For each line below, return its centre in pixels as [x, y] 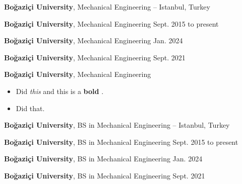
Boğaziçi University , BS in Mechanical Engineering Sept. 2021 [105, 175]
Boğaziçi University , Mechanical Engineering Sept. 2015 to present [111, 23]
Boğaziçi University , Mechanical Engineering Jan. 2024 [94, 40]
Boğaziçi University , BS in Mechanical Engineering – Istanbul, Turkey [117, 125]
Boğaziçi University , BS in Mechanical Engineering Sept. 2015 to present [121, 142]
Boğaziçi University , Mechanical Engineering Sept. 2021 [95, 57]
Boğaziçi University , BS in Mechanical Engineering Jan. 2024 [103, 159]
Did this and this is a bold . [60, 91]
